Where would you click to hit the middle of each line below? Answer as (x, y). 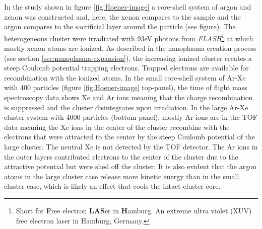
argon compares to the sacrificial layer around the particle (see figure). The (120, 26)
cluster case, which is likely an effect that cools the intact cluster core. (112, 186)
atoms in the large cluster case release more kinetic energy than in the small (122, 176)
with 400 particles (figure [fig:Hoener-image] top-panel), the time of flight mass (126, 87)
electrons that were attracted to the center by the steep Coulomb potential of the (130, 137)
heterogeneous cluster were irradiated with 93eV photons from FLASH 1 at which (129, 37)
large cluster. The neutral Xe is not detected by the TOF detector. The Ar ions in (131, 146)
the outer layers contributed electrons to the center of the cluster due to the (121, 156)
